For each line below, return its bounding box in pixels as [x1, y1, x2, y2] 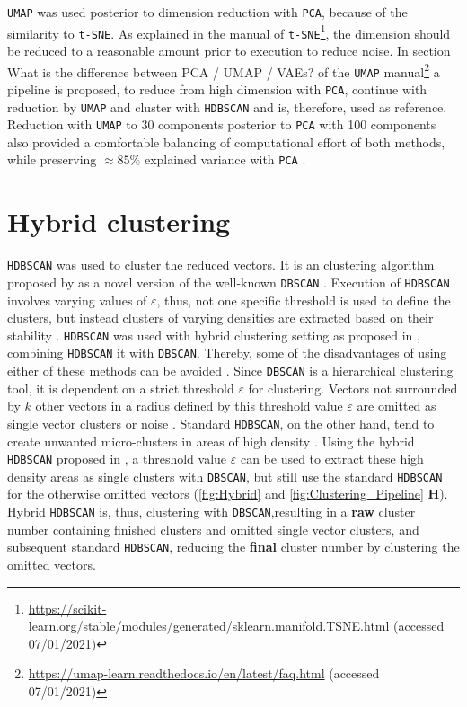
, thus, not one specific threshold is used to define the [156, 290, 451, 309]
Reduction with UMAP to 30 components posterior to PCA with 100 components [7, 115, 436, 134]
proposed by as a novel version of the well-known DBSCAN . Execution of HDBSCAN [7, 272, 450, 291]
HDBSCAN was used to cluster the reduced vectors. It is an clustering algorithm [7, 255, 435, 274]
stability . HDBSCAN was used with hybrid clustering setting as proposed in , [7, 325, 420, 344]
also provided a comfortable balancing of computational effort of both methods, [7, 132, 445, 151]
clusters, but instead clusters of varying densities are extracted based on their [7, 308, 434, 327]
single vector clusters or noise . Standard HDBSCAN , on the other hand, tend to [7, 413, 435, 432]
